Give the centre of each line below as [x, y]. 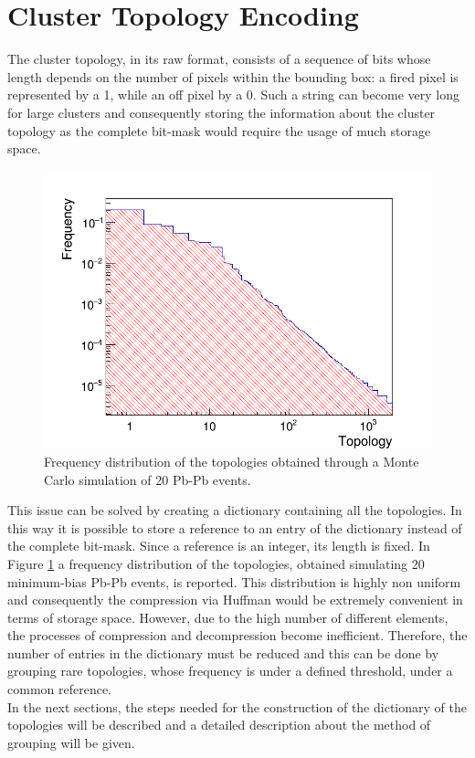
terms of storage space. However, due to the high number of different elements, [228, 617]
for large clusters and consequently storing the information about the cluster [222, 112]
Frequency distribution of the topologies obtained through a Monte [232, 461]
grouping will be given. [71, 742]
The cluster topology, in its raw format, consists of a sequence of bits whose [219, 59]
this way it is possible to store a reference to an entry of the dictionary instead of [235, 527]
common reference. [60, 689]
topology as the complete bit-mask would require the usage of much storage [219, 130]
